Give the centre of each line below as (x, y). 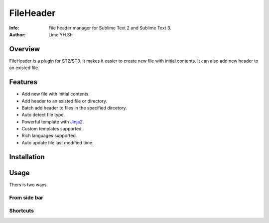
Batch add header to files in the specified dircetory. (74, 108)
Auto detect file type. (43, 115)
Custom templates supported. (52, 129)
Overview (25, 49)
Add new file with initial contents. (56, 94)
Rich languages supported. (49, 136)
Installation (27, 157)
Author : (17, 34)
